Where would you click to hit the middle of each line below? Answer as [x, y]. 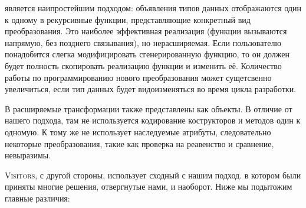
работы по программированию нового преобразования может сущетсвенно [138, 77]
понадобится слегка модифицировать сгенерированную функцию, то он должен [147, 54]
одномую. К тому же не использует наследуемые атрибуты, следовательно [138, 131]
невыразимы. [28, 155]
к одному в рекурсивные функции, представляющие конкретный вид [128, 19]
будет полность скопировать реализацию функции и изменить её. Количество [143, 65]
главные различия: [37, 198]
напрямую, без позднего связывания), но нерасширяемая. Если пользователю [143, 42]
